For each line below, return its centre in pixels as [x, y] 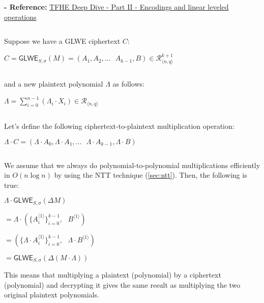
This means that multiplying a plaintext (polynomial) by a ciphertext [113, 275]
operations [20, 17]
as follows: [128, 84]
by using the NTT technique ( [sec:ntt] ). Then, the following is [151, 175]
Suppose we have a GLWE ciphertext [62, 41]
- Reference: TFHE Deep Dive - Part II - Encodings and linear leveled [116, 7]
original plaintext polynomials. [52, 295]
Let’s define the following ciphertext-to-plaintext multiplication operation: [119, 126]
